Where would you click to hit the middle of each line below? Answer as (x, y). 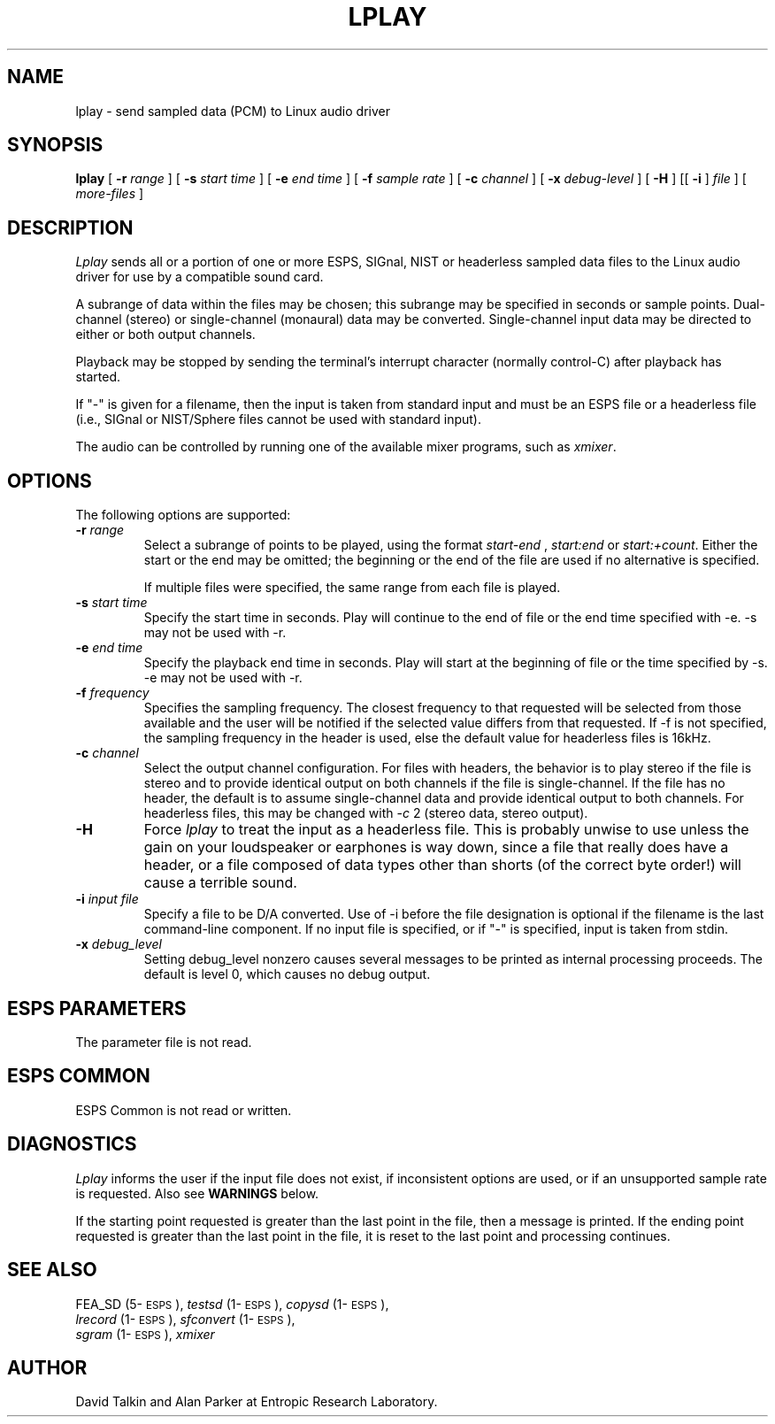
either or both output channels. (165, 335)
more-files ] (110, 194)
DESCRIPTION (70, 227)
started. (98, 377)
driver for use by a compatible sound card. (200, 277)
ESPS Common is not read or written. (184, 1110)
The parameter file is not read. (164, 1042)
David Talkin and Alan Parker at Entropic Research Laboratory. (257, 1402)
